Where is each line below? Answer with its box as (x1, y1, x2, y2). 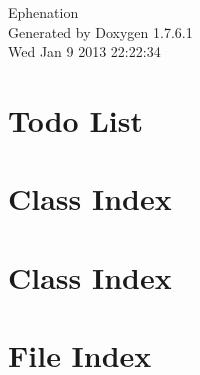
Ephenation (8, 2, 79, 22)
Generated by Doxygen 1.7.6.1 (8, 21, 193, 42)
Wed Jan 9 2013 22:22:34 (8, 41, 161, 62)
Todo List (8, 99, 143, 140)
